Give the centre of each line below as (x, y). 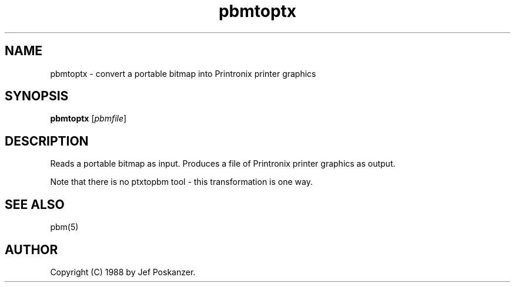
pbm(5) (64, 227)
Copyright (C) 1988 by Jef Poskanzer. (123, 272)
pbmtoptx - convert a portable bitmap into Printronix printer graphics (183, 73)
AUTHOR (31, 249)
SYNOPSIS (37, 96)
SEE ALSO (35, 204)
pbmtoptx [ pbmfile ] (88, 119)
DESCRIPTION (47, 141)
